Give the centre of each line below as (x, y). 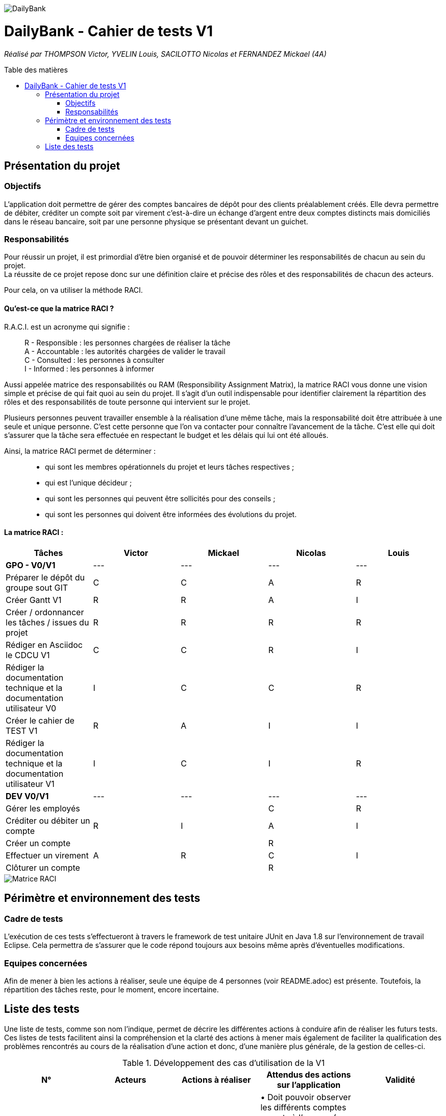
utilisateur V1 (30, 784)
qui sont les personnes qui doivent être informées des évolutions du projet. (171, 514)
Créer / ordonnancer (45, 612)
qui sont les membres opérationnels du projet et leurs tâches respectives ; (170, 467)
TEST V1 (22, 730)
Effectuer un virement (47, 855)
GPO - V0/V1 (31, 565)
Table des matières (36, 69)
